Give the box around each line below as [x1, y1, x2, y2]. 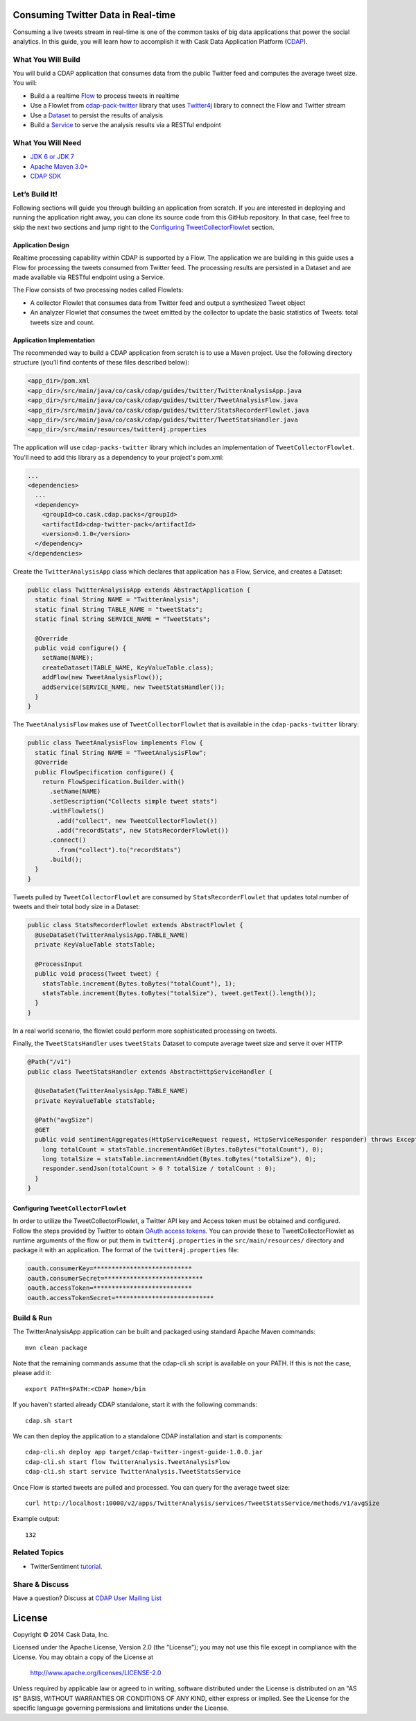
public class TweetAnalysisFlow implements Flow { [27, 739, 204, 747]
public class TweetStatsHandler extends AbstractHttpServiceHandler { [27, 1067, 273, 1076]
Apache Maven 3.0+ [30, 162, 88, 170]
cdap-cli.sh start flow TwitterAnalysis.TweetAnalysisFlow [25, 1458, 230, 1465]
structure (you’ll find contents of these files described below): [12, 358, 190, 367]
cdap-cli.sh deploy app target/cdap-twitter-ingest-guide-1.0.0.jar [25, 1448, 263, 1456]
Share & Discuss [12, 1579, 69, 1589]
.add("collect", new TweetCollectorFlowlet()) [56, 817, 218, 824]
